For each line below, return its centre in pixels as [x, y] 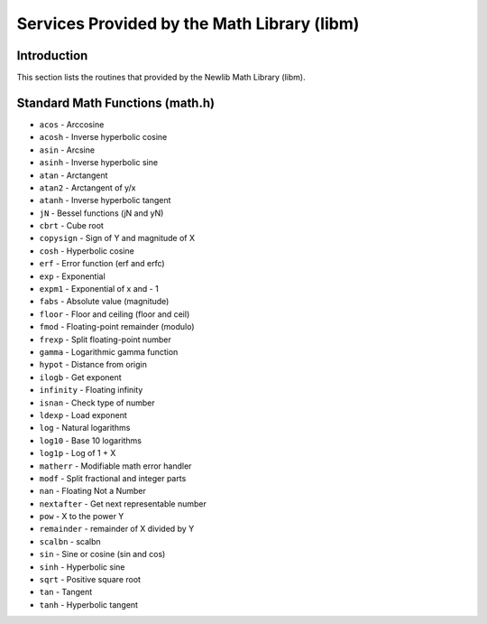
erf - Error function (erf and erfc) [102, 264]
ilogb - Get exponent [80, 377]
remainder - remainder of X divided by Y [117, 529]
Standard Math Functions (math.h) [116, 102]
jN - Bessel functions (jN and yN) [101, 213]
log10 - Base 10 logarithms [90, 440]
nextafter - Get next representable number [123, 503]
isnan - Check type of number [97, 403]
